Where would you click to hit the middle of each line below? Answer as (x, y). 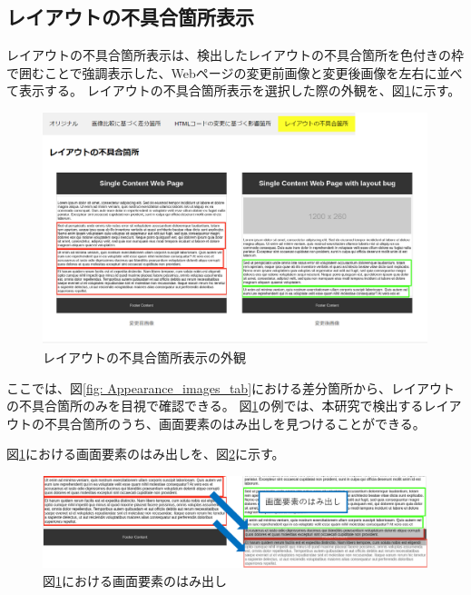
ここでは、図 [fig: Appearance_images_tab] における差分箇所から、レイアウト (231, 387)
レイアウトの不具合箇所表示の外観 (144, 357)
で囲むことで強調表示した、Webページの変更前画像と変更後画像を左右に (222, 72)
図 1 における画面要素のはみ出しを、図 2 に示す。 (146, 454)
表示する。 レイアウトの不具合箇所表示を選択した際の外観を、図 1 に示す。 (240, 90)
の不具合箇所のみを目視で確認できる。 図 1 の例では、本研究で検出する (215, 406)
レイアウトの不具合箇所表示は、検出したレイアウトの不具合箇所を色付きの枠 (235, 55)
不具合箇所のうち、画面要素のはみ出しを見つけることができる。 (235, 423)
